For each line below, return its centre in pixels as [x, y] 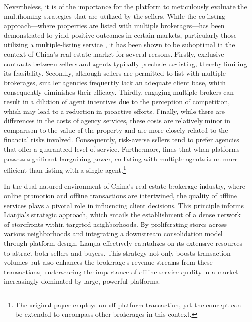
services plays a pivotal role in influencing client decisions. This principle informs [124, 205]
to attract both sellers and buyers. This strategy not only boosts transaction [117, 252]
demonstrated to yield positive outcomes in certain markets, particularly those [120, 35]
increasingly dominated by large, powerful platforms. [82, 281]
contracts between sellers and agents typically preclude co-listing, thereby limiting [126, 63]
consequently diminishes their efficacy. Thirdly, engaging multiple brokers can [119, 92]
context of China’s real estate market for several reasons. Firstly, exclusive [114, 54]
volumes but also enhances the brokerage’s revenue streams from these [108, 262]
